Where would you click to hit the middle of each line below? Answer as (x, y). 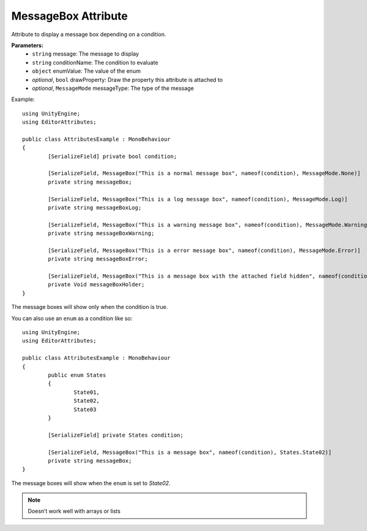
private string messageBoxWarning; (101, 233)
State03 (85, 409)
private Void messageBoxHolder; (96, 285)
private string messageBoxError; (98, 259)
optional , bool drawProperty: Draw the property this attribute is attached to (128, 80)
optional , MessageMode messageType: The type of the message (113, 88)
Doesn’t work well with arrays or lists (74, 511)
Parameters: (28, 45)
